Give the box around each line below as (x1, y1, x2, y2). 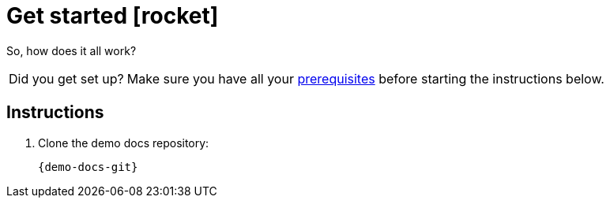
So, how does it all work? (6, 43, 137, 57)
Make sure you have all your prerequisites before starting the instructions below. (126, 70, 604, 87)
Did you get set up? (9, 70, 124, 87)
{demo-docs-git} (38, 160, 138, 173)
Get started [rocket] (6, 2, 219, 29)
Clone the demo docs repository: (38, 135, 209, 150)
